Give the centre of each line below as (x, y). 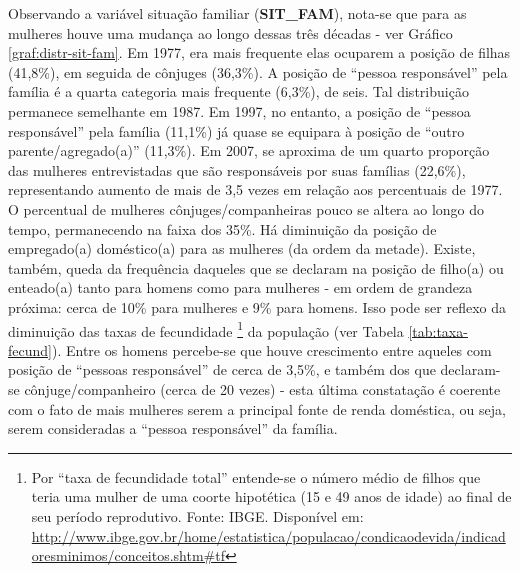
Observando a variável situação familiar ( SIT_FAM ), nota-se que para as (237, 13)
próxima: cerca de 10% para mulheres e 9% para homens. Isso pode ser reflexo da (257, 306)
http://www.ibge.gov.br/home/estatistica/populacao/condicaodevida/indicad (268, 535)
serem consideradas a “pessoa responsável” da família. (173, 428)
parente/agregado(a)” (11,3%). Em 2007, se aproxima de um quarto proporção (249, 150)
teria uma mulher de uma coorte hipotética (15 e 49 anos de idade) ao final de (271, 496)
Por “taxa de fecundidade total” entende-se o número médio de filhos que (256, 476)
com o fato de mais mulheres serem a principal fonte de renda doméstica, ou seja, (257, 408)
